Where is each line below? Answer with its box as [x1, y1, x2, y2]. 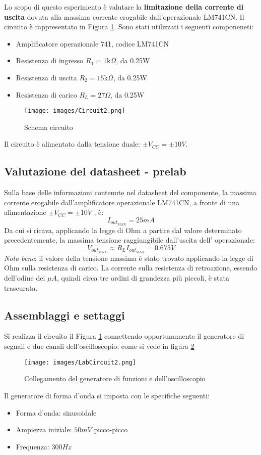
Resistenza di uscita [16, 72, 77, 82]
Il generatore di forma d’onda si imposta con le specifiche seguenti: [4, 390, 210, 400]
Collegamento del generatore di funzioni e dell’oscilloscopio [24, 373, 206, 384]
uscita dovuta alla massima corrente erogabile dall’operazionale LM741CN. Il [4, 11, 244, 22]
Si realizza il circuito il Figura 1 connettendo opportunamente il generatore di [4, 331, 244, 341]
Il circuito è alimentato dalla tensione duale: [4, 139, 141, 149]
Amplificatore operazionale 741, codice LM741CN [16, 38, 169, 49]
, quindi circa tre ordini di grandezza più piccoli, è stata [56, 272, 230, 283]
